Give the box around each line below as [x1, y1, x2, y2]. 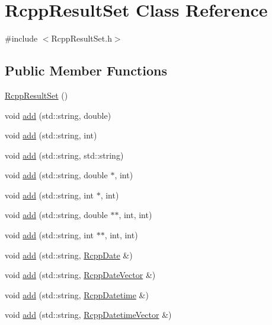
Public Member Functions [5, 61, 167, 80]
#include [5, 32, 38, 45]
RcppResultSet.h [51, 32, 112, 45]
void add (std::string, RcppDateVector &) [5, 269, 156, 281]
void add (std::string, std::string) [5, 149, 124, 161]
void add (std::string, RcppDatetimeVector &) [5, 308, 172, 321]
